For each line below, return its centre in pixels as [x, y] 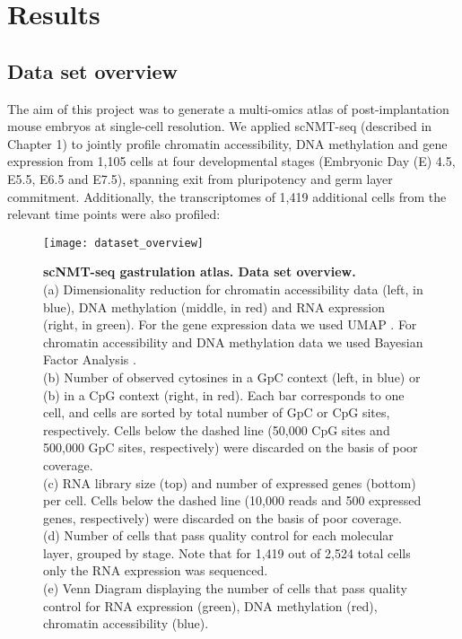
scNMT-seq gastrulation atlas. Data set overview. [200, 271]
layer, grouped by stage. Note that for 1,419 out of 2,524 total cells [227, 552]
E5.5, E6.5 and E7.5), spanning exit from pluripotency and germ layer [200, 178]
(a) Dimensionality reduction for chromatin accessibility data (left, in [233, 289]
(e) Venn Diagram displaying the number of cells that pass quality [225, 588]
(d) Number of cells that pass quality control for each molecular [218, 535]
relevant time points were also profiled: [114, 214]
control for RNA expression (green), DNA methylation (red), [210, 605]
